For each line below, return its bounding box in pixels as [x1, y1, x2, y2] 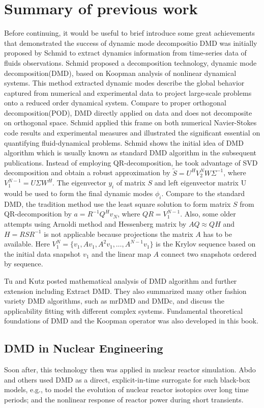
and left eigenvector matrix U [154, 177, 247, 188]
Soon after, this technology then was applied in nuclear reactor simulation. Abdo [4, 364, 256, 375]
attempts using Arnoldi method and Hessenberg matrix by [4, 219, 187, 229]
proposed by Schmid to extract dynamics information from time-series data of [4, 47, 247, 58]
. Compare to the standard [161, 188, 245, 199]
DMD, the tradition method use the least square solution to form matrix [4, 198, 231, 209]
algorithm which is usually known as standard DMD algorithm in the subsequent [4, 147, 257, 158]
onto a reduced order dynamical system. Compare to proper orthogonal [4, 97, 226, 108]
